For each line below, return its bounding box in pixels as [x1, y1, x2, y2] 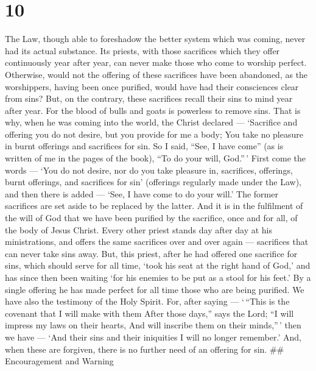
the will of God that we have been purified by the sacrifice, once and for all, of [5, 211, 298, 224]
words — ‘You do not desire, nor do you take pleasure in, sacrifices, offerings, [5, 163, 293, 176]
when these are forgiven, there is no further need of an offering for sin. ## [5, 342, 284, 355]
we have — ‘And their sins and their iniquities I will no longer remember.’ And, [5, 330, 301, 343]
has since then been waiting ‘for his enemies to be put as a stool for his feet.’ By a [5, 271, 311, 283]
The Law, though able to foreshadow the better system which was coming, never [5, 32, 306, 45]
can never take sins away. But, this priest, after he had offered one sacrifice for [5, 247, 298, 260]
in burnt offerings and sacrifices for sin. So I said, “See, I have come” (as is [5, 140, 284, 152]
